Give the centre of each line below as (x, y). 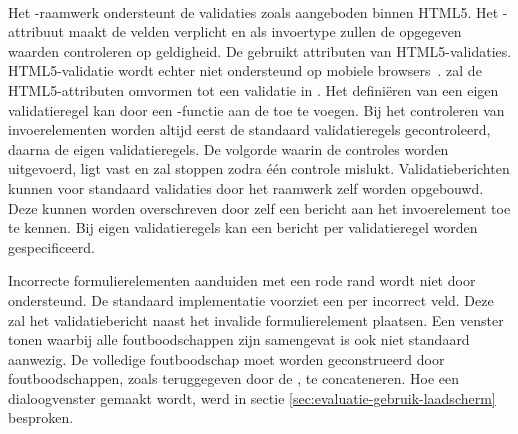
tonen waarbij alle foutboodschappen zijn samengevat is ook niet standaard (239, 339)
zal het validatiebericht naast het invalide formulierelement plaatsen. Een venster (256, 319)
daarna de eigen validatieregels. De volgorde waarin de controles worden (228, 148)
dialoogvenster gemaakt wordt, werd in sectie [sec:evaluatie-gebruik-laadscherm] (252, 397)
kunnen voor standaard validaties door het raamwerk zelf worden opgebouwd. (246, 187)
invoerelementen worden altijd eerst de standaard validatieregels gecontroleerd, (249, 129)
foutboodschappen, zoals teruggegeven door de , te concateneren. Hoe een (233, 378)
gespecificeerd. (51, 246)
